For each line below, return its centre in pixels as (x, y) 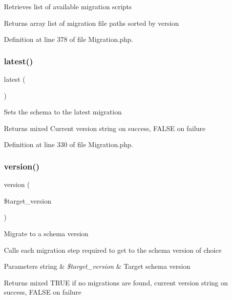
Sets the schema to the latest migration (63, 112)
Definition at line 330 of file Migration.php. (69, 144)
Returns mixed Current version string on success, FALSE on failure (105, 128)
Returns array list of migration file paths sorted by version (92, 23)
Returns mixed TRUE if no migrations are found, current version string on (116, 282)
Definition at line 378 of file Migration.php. (69, 39)
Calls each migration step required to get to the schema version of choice (113, 250)
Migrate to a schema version (46, 233)
